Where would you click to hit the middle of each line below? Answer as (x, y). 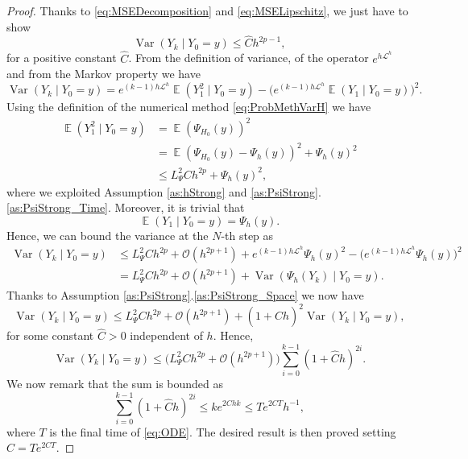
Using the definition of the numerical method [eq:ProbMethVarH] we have (189, 107)
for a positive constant (62, 58)
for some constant (50, 335)
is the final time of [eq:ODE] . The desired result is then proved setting (223, 431)
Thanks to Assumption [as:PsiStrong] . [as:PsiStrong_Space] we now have (185, 295)
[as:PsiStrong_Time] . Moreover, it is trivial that (126, 207)
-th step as (247, 235)
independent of (166, 335)
